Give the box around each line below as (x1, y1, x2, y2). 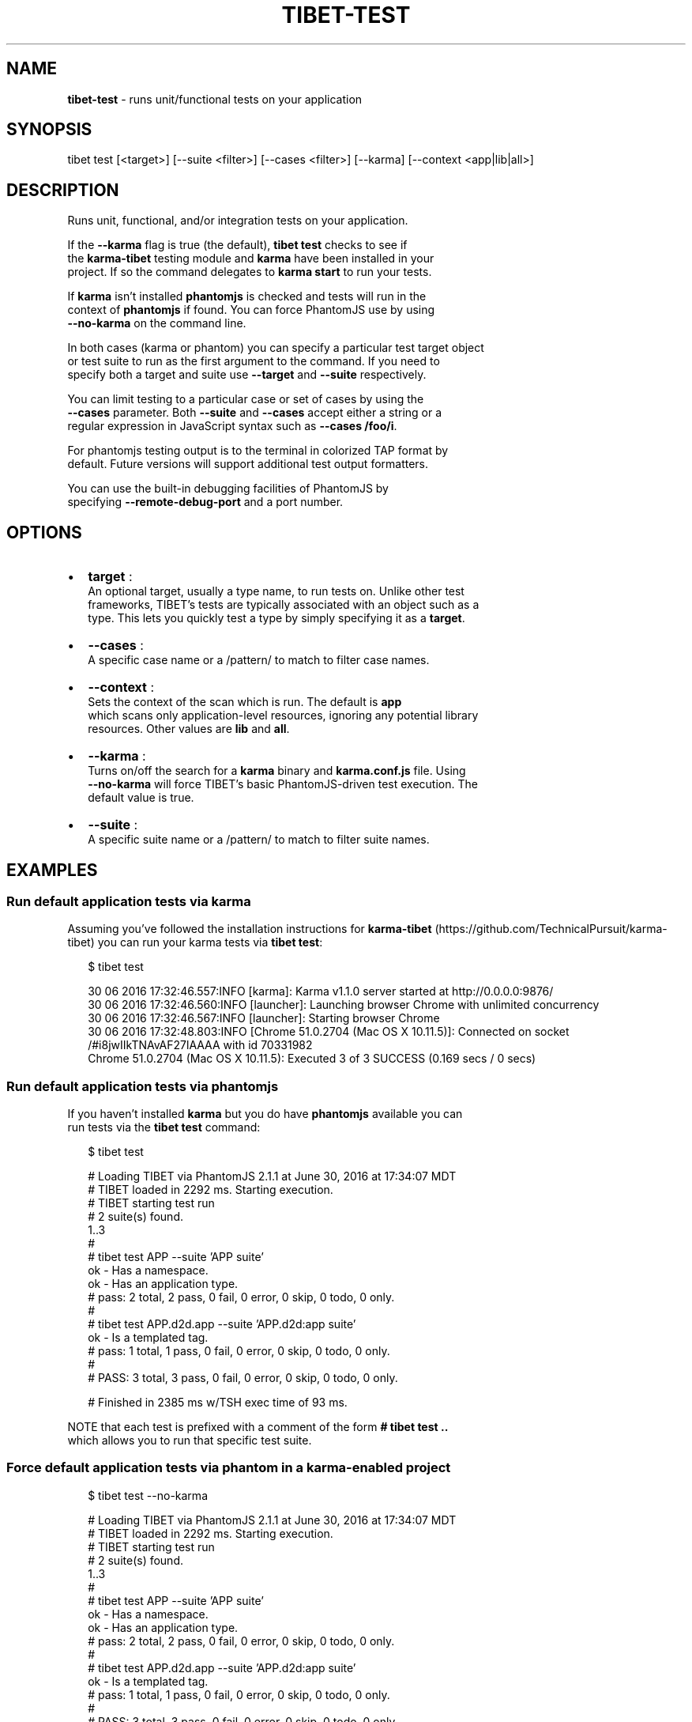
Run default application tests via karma (6, 893, 251, 909)
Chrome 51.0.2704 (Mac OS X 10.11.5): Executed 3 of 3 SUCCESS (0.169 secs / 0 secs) (88, 1052, 536, 1066)
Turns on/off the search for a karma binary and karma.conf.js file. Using (88, 764, 466, 778)
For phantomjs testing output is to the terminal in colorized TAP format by (67, 444, 449, 458)
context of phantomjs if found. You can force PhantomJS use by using (67, 303, 435, 317)
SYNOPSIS (6, 119, 92, 140)
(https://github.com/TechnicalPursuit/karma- (434, 922, 668, 936)
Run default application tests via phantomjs (6, 1078, 279, 1094)
